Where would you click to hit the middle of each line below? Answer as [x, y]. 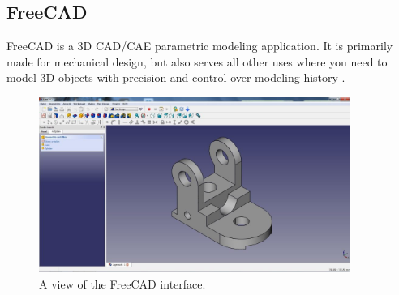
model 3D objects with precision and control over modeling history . [176, 77]
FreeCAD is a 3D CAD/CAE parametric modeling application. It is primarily [200, 46]
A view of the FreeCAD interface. [122, 283]
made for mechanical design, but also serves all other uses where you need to [197, 61]
